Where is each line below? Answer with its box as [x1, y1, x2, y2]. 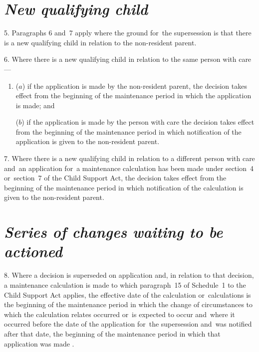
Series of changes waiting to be [4, 221, 223, 242]
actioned [4, 241, 62, 262]
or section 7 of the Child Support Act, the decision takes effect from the [4, 173, 227, 183]
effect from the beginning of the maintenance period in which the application [15, 90, 252, 101]
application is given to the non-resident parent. [15, 136, 160, 147]
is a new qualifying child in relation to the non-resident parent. [4, 37, 197, 47]
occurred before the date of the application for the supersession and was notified [4, 319, 252, 329]
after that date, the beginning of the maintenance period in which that [4, 328, 221, 339]
